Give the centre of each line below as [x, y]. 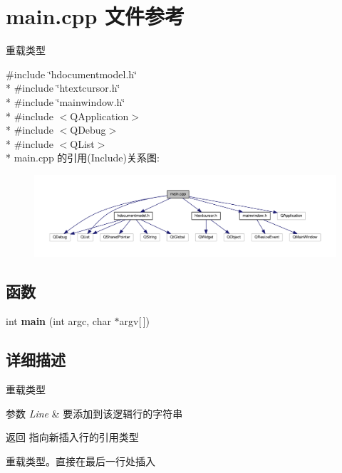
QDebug [88, 130]
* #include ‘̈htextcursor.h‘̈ [63, 88]
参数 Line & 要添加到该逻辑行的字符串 [94, 413]
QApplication [99, 116]
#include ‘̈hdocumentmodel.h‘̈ [71, 74]
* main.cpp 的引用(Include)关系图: [83, 158]
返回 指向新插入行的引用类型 [72, 437]
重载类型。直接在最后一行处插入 [81, 461]
